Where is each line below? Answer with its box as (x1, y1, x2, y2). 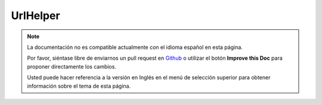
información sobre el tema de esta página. (27, 82, 131, 89)
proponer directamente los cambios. (27, 63, 116, 70)
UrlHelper (11, 9, 60, 22)
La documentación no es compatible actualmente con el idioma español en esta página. (27, 44, 243, 51)
